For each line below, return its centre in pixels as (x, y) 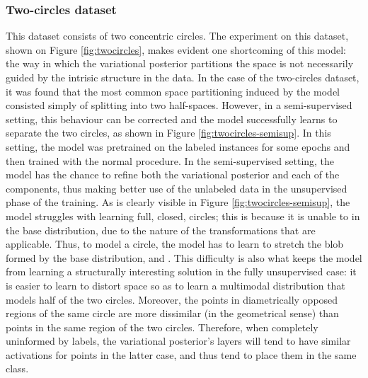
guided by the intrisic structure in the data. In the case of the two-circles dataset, (183, 77)
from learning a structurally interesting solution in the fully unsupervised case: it (181, 271)
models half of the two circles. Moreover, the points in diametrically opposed (172, 299)
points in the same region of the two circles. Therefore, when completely (162, 327)
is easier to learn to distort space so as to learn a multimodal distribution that (176, 285)
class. (17, 368)
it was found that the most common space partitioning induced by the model (173, 91)
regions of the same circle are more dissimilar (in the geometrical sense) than (172, 313)
